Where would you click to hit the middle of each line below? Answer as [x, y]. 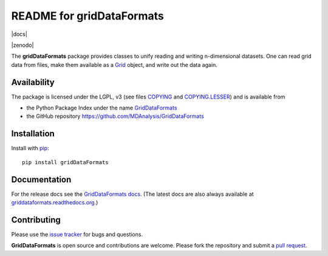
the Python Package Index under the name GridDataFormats [102, 108]
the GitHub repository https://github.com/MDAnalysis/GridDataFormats [115, 116]
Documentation [41, 179]
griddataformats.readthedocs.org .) [55, 202]
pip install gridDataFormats [65, 162]
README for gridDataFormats [87, 16]
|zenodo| [22, 45]
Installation [33, 134]
